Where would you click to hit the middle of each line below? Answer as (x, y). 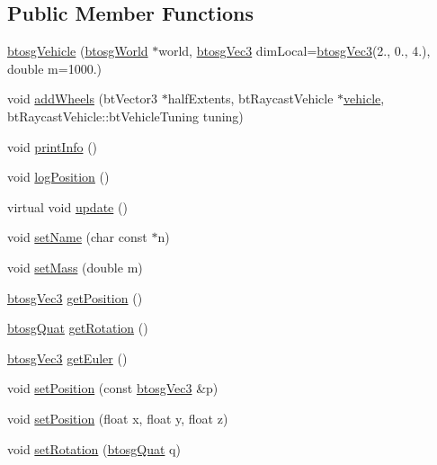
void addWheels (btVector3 (82, 98)
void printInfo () (53, 146)
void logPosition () (58, 177)
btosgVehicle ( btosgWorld (78, 51)
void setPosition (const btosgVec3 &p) (113, 388)
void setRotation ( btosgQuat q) (94, 448)
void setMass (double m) (75, 267)
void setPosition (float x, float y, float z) (118, 418)
